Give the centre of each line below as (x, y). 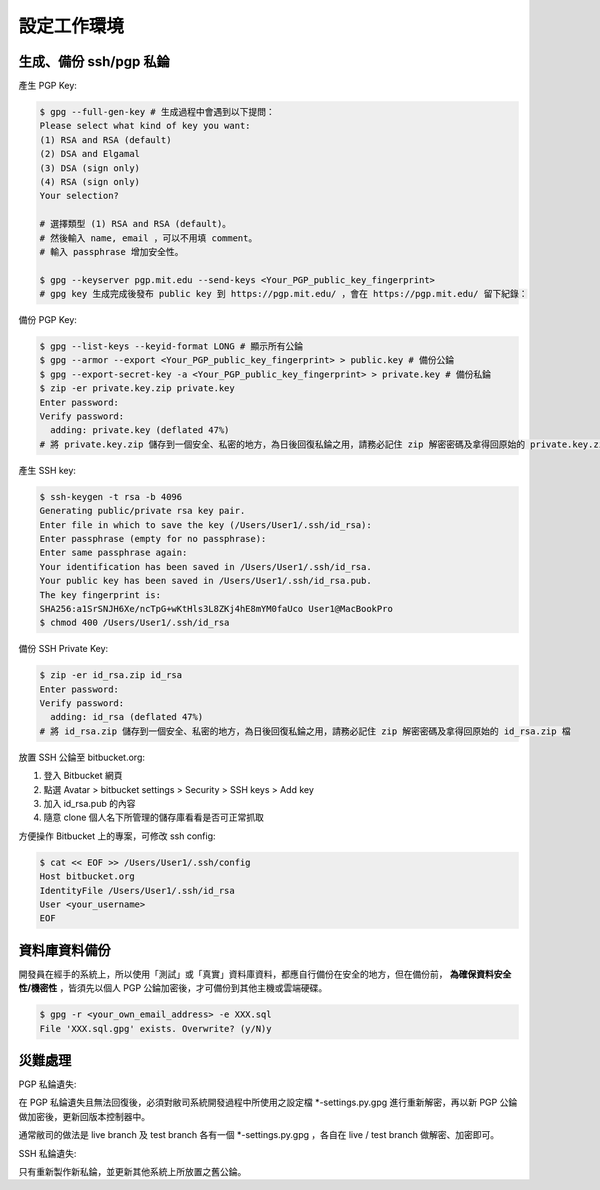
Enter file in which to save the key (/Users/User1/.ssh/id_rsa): (205, 524)
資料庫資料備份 (64, 950)
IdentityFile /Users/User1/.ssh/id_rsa (137, 890)
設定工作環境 (71, 26)
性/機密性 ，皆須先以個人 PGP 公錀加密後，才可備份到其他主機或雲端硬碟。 (173, 988)
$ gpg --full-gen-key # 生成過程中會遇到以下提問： (157, 112)
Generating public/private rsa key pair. (142, 511)
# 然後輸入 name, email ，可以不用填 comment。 (148, 238)
